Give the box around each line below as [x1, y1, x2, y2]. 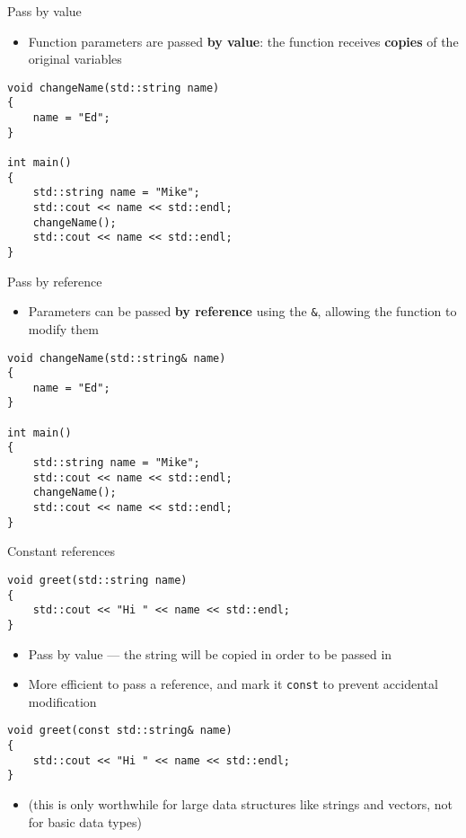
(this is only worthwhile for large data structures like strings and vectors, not [28, 795, 453, 814]
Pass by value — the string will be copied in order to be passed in [28, 644, 392, 663]
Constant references [7, 542, 115, 560]
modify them [28, 319, 99, 338]
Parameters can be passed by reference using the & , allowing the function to [28, 302, 457, 321]
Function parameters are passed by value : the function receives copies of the [28, 31, 459, 50]
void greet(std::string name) [7, 573, 188, 587]
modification [28, 692, 97, 710]
